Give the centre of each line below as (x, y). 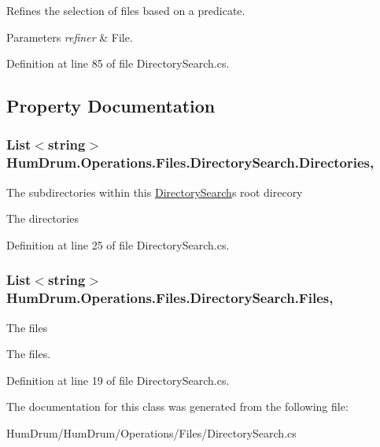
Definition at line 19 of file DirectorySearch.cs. (118, 380)
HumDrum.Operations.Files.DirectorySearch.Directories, (190, 163)
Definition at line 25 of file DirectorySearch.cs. (118, 244)
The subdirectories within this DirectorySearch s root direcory (155, 192)
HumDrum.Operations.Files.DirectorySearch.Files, (170, 298)
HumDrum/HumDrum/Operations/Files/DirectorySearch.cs (151, 433)
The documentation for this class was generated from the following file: (177, 406)
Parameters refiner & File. (70, 37)
